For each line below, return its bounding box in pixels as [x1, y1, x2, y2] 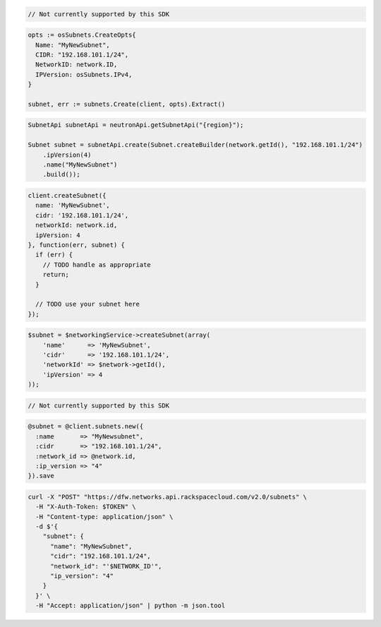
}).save [28, 472, 54, 480]
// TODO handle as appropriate [42, 261, 151, 268]
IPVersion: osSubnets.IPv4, [35, 71, 133, 78]
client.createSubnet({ [28, 191, 107, 200]
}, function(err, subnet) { [28, 241, 125, 249]
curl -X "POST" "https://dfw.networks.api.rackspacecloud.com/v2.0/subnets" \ [28, 493, 307, 501]
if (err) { [35, 251, 73, 259]
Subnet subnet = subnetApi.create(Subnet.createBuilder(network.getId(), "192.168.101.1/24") [28, 141, 363, 149]
